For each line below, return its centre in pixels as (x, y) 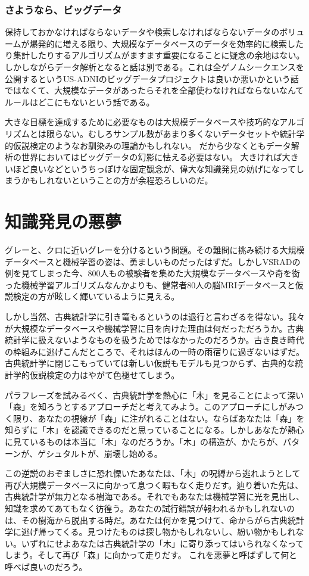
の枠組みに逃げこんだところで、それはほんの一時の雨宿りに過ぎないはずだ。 (154, 351)
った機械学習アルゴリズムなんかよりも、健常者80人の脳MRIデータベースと (150, 284)
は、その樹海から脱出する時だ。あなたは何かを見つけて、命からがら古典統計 (154, 520)
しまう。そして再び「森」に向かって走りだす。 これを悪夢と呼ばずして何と (151, 555)
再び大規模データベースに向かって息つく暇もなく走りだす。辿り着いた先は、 (154, 485)
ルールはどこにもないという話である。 (80, 102)
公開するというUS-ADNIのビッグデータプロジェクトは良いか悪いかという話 (152, 78)
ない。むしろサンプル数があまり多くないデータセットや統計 (180, 133)
